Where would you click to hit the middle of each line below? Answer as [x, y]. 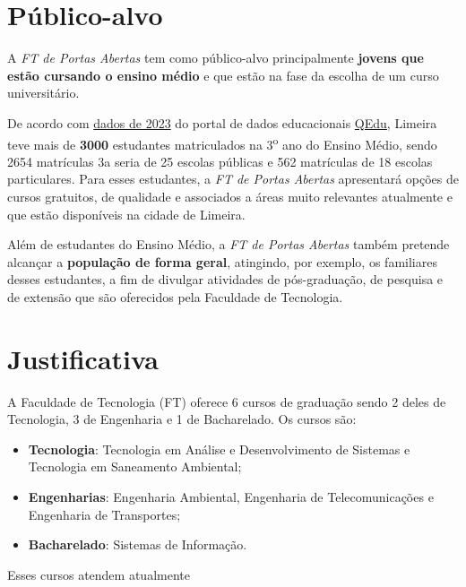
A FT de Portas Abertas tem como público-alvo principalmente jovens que [216, 58]
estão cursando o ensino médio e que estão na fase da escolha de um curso [223, 75]
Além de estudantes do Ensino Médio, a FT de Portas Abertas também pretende [229, 244]
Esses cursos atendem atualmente [99, 574]
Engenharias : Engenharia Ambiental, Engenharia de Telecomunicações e [231, 496]
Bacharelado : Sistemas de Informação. [138, 544]
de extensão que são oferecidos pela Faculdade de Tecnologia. [175, 296]
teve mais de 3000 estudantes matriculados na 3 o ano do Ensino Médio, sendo [222, 142]
